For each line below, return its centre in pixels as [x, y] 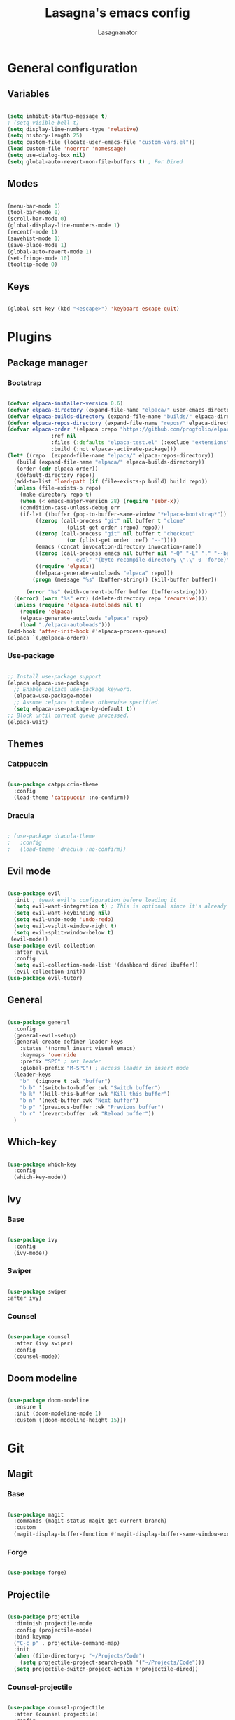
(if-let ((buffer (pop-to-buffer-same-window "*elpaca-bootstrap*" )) [123, 514]
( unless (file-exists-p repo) [57, 488]
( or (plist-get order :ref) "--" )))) [122, 540]
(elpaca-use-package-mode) [53, 696]
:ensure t [28, 1407]
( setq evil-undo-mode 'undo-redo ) [64, 920]
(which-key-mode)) [41, 1177]
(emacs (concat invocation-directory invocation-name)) [118, 547]
